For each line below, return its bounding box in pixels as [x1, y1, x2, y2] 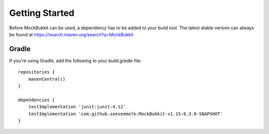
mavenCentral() [28, 76, 66, 82]
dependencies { [18, 97, 55, 103]
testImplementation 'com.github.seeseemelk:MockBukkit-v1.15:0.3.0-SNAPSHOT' [28, 111, 223, 117]
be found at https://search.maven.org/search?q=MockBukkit [9, 31, 134, 37]
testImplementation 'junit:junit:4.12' [28, 104, 126, 110]
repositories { [18, 69, 55, 75]
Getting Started [9, 7, 75, 18]
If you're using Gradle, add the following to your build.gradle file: [9, 58, 142, 64]
